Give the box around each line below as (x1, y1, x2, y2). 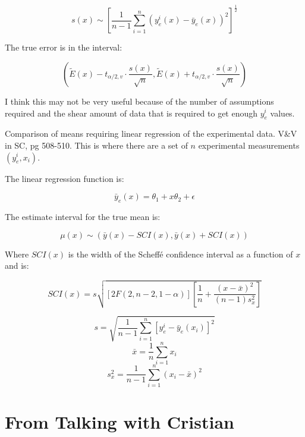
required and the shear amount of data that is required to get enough (5, 106, 258, 119)
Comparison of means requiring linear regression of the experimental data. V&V (5, 127, 297, 140)
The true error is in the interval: (5, 41, 122, 54)
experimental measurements (198, 139, 300, 151)
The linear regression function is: (5, 172, 124, 184)
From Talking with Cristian (5, 410, 234, 434)
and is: (5, 259, 29, 272)
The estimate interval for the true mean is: (5, 210, 161, 222)
